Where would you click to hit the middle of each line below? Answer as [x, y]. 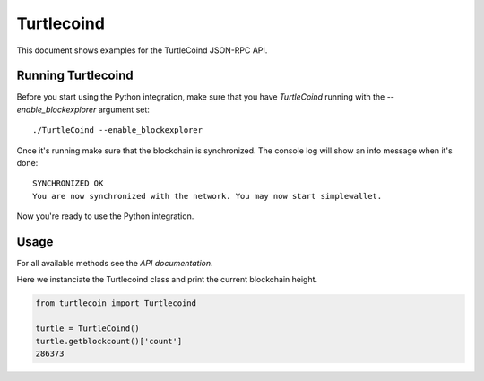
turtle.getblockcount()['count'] [109, 341]
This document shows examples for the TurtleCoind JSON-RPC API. [142, 50]
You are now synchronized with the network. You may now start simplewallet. [207, 196]
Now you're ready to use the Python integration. [105, 216]
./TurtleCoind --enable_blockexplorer [118, 130]
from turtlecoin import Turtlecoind [116, 303]
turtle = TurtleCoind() [88, 329]
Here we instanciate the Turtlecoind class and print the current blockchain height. [167, 280]
